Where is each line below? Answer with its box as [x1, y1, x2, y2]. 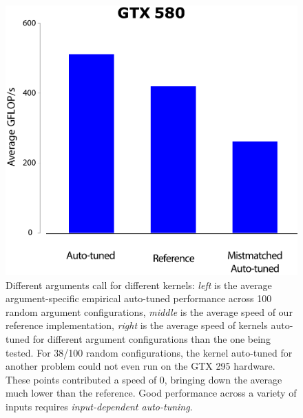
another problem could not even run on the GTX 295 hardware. [6, 359, 275, 373]
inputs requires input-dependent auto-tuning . [6, 399, 193, 414]
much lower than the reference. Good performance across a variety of [6, 386, 297, 400]
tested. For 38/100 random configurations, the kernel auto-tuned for [6, 345, 293, 359]
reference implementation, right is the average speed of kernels [6, 318, 268, 332]
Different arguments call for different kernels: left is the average [6, 277, 272, 292]
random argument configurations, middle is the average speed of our [6, 304, 293, 319]
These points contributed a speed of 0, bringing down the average [6, 372, 282, 386]
